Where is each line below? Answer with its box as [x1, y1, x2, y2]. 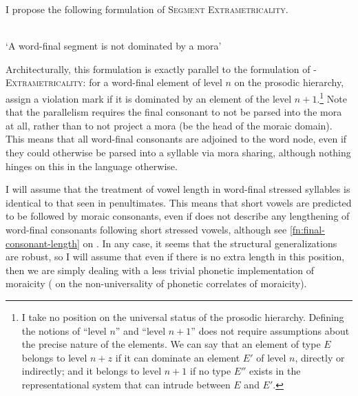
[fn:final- [289, 222, 325, 236]
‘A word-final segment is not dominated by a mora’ [6, 39, 222, 53]
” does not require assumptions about [191, 323, 350, 337]
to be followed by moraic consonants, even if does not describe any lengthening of [6, 209, 350, 223]
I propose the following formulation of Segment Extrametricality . [6, 2, 288, 16]
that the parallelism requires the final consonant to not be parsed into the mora [6, 105, 342, 119]
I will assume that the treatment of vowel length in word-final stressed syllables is [6, 182, 350, 196]
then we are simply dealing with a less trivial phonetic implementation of [6, 262, 314, 277]
